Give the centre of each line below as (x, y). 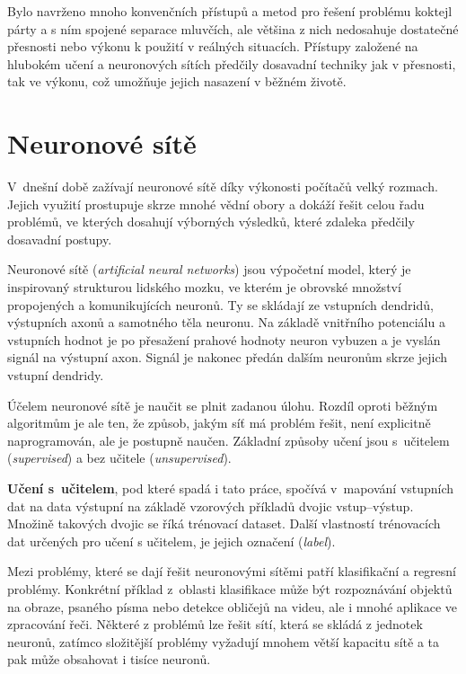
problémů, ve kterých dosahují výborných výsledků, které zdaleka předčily (211, 222)
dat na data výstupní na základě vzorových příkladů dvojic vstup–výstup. (211, 505)
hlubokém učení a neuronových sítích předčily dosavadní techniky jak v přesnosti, (232, 63)
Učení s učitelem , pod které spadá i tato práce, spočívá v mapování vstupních (231, 488)
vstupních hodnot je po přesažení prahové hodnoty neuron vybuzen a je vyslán (224, 339)
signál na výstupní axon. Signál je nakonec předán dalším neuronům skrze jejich (228, 357)
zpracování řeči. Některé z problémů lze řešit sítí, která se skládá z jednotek (215, 624)
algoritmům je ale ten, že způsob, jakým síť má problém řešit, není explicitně (219, 423)
